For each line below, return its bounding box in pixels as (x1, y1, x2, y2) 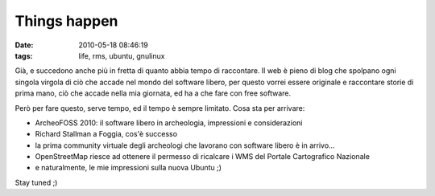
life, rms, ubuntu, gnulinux (78, 51, 165, 60)
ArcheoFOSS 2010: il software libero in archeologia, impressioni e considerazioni (35, 117, 303, 128)
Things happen (14, 12, 118, 30)
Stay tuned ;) (14, 178, 58, 187)
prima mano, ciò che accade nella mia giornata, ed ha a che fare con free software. (14, 88, 292, 98)
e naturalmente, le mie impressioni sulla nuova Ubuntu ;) (35, 163, 222, 173)
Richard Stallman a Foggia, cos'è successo (35, 129, 177, 139)
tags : (14, 51, 33, 60)
